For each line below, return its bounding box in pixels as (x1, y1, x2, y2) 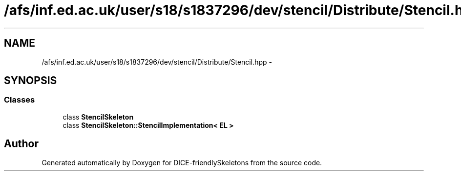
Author (4, 138, 39, 150)
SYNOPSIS (4, 74, 57, 87)
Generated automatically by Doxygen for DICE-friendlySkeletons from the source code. (42, 158, 322, 167)
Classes (4, 95, 35, 105)
